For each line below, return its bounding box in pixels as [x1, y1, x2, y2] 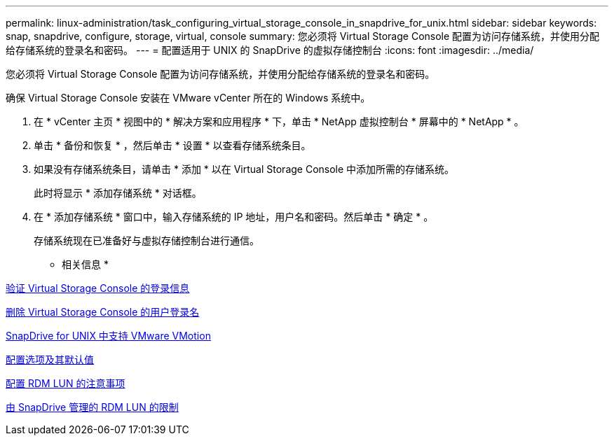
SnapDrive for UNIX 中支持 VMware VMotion [6, 330, 211, 342]
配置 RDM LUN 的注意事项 [6, 377, 125, 389]
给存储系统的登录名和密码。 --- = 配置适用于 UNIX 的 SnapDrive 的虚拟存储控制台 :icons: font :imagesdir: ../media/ [6, 44, 534, 56]
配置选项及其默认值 [6, 353, 94, 365]
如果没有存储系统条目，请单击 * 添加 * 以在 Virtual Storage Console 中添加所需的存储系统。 [34, 163, 455, 175]
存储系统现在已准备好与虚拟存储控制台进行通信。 [34, 234, 259, 246]
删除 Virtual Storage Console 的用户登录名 [6, 306, 200, 318]
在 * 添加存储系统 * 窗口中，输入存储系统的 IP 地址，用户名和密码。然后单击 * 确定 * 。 [34, 211, 434, 223]
